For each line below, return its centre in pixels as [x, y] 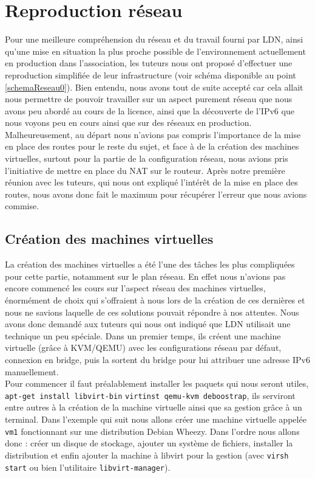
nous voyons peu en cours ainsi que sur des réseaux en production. [128, 123]
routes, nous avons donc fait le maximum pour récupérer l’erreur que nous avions [156, 194]
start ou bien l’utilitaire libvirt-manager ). [88, 467]
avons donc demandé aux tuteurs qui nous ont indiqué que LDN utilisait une [148, 324]
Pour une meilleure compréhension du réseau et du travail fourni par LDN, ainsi [154, 39]
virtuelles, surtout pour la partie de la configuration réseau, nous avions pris [147, 158]
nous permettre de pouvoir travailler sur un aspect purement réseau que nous [149, 99]
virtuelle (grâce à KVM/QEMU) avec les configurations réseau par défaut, [143, 348]
